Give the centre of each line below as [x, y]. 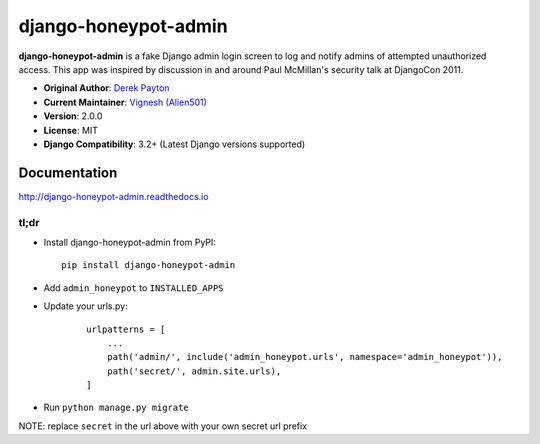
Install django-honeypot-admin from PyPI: [130, 242]
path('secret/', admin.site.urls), [194, 371]
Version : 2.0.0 [73, 116]
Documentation [68, 172]
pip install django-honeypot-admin [148, 265]
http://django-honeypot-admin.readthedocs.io [113, 196]
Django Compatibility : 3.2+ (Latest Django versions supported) [174, 144]
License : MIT [71, 130]
